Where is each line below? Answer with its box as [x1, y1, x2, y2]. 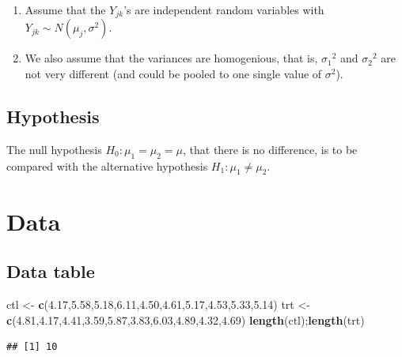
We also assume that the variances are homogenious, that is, [25, 50, 318, 66]
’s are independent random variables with [123, 2, 324, 17]
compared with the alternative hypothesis [6, 157, 208, 174]
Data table [6, 259, 95, 284]
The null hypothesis [6, 141, 102, 157]
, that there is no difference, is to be [183, 141, 358, 157]
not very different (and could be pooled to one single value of [25, 66, 322, 82]
